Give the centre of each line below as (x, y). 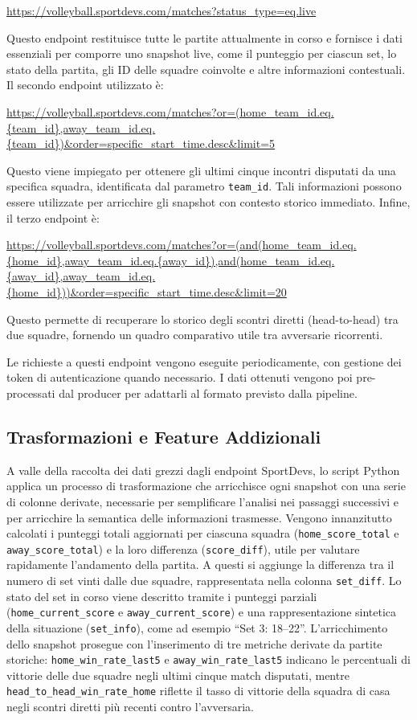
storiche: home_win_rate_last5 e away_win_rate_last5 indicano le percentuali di (208, 659)
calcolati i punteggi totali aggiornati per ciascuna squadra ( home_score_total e (203, 533)
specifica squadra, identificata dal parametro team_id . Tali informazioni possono (204, 186)
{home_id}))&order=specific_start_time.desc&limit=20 (147, 291)
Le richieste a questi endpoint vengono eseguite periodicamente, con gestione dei (204, 361)
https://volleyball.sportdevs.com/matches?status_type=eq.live (161, 10)
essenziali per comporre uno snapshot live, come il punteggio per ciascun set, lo (202, 53)
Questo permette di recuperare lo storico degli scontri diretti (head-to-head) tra (202, 319)
